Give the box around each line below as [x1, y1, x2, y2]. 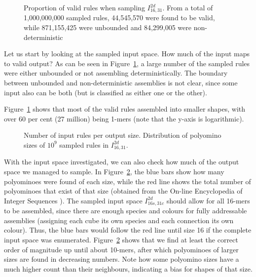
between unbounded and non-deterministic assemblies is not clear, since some [4, 78, 238, 88]
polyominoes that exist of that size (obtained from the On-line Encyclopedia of [4, 186, 243, 196]
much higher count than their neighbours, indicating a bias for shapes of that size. [4, 263, 253, 274]
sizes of [24, 139, 45, 150]
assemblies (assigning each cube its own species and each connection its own [4, 215, 234, 225]
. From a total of [162, 2, 213, 12]
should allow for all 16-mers [166, 195, 250, 205]
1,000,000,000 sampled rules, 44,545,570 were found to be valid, [24, 12, 215, 23]
